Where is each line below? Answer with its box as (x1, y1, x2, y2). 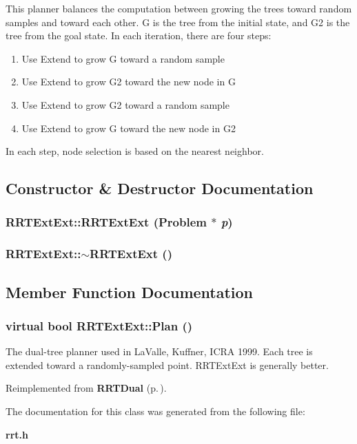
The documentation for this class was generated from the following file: (6, 404, 305, 418)
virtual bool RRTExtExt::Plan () (6, 317, 193, 334)
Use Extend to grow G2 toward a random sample (21, 97, 229, 112)
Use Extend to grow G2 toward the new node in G (21, 74, 236, 89)
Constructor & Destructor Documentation (6, 178, 314, 199)
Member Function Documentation (6, 281, 254, 302)
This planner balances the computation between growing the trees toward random (6, 1, 352, 15)
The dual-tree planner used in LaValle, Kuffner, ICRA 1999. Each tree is (6, 344, 313, 359)
